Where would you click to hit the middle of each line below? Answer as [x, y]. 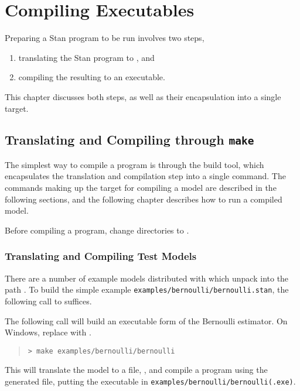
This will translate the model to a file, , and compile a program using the [136, 370]
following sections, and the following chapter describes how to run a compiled [144, 199]
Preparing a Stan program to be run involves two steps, [105, 38]
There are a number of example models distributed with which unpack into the [147, 278]
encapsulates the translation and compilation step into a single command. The [145, 176]
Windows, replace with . [48, 332]
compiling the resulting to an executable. [92, 77]
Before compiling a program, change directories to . [97, 230]
